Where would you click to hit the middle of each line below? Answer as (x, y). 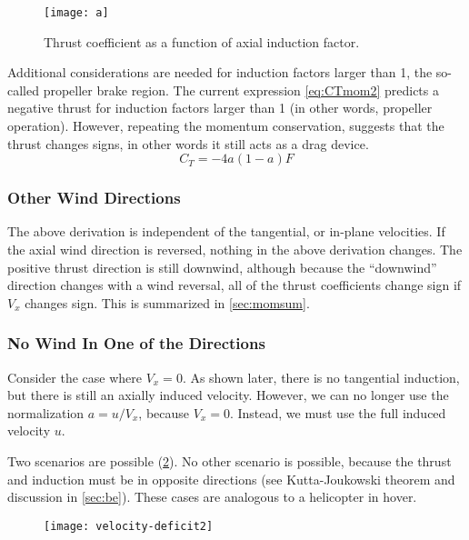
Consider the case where (75, 377)
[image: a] (76, 13)
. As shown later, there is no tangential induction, (321, 377)
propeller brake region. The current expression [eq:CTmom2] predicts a (241, 90)
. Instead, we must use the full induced (338, 412)
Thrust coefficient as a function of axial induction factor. (202, 41)
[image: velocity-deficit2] (129, 526)
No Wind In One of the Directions (136, 343)
